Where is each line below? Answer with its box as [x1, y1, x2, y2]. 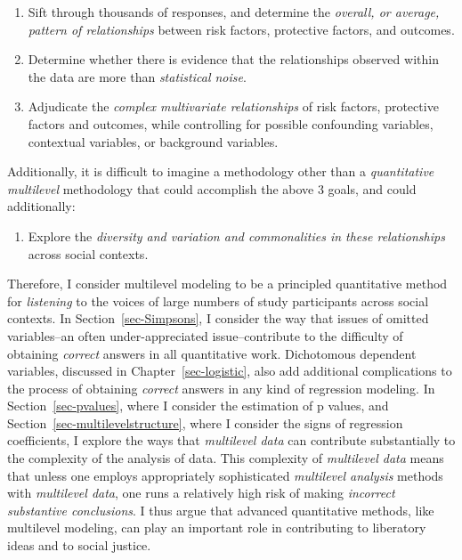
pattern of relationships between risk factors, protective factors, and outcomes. [28, 20, 455, 38]
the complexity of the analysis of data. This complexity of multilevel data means [7, 449, 444, 467]
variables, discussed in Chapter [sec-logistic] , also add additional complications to [7, 361, 452, 380]
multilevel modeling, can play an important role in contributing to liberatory [7, 518, 426, 537]
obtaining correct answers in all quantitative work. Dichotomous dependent [7, 344, 417, 362]
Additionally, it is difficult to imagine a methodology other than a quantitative [7, 162, 434, 181]
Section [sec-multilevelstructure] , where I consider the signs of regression [7, 413, 403, 432]
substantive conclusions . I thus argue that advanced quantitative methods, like [7, 500, 434, 519]
